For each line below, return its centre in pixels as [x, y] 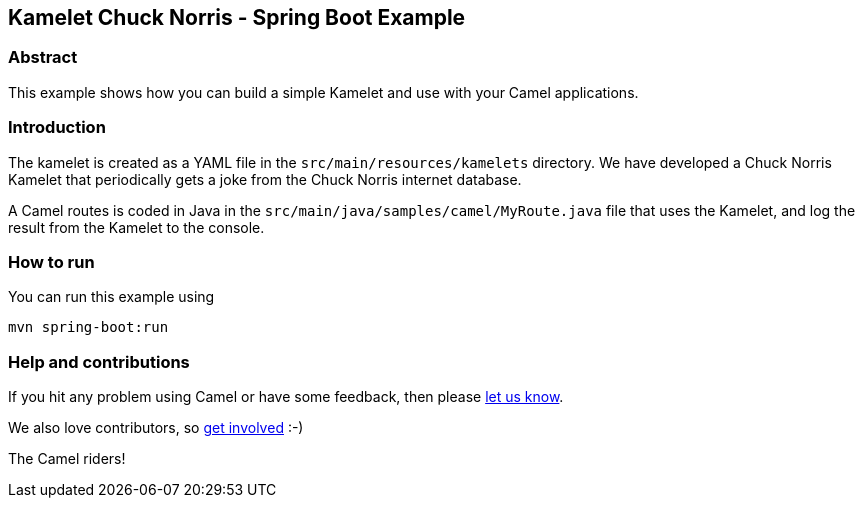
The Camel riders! [67, 459]
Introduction [57, 127]
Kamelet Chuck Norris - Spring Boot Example [237, 17]
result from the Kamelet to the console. [136, 227]
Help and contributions [99, 361]
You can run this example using [111, 297]
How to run [51, 261]
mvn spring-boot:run [88, 327]
